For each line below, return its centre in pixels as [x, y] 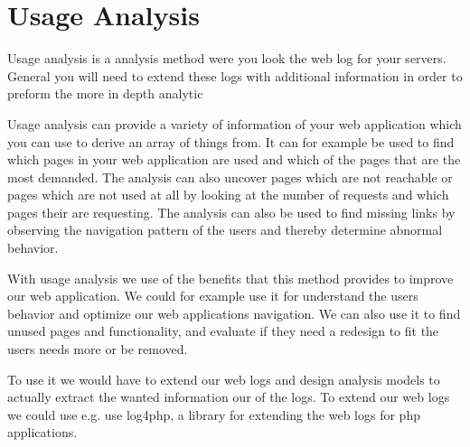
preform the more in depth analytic [105, 93]
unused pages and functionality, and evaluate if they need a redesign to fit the [223, 331]
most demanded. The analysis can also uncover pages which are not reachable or [230, 177]
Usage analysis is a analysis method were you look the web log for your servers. [227, 58]
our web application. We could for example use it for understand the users [213, 296]
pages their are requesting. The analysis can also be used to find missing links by [231, 212]
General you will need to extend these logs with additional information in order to [235, 75]
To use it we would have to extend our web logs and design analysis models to [224, 379]
